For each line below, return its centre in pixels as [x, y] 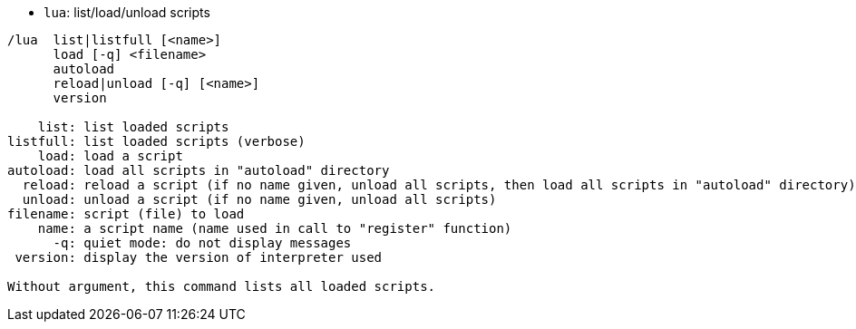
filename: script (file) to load [126, 214]
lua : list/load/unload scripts [127, 12]
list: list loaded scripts [133, 127]
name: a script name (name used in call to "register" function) [275, 228]
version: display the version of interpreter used [199, 257]
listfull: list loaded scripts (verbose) [156, 141]
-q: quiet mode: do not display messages [202, 243]
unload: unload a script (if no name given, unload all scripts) [259, 199]
